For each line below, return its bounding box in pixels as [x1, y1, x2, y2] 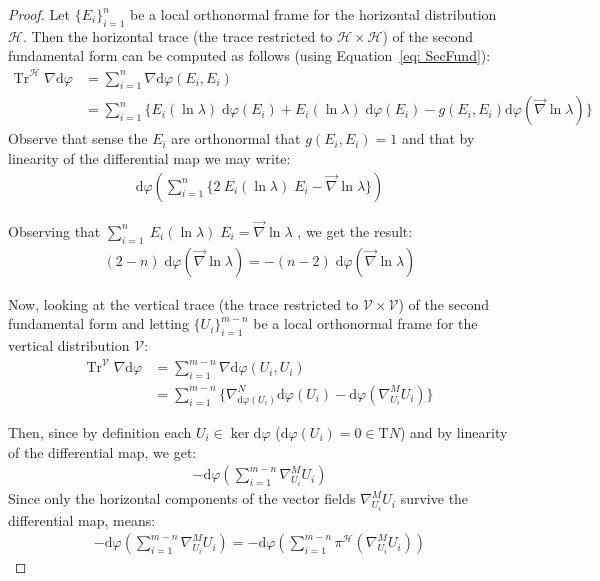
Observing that [8, 220, 101, 241]
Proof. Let [8, 4, 70, 24]
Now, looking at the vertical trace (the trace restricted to [8, 293, 359, 314]
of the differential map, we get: [8, 441, 197, 462]
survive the [400, 488, 469, 509]
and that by [401, 128, 475, 149]
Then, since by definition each [8, 421, 192, 442]
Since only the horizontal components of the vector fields [8, 488, 356, 509]
